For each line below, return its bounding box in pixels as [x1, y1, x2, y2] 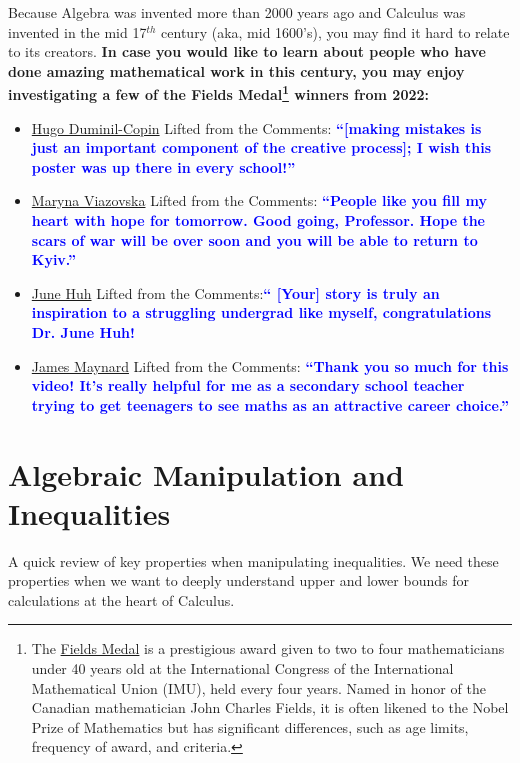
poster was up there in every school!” [31, 156, 296, 177]
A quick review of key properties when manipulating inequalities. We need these [8, 550, 499, 571]
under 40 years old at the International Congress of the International [31, 658, 454, 679]
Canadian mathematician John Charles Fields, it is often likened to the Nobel [31, 697, 509, 718]
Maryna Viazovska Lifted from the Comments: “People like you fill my [31, 190, 487, 211]
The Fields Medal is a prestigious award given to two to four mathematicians [31, 638, 505, 659]
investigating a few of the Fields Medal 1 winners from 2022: [8, 81, 430, 105]
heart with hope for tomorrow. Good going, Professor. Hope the [31, 210, 485, 230]
